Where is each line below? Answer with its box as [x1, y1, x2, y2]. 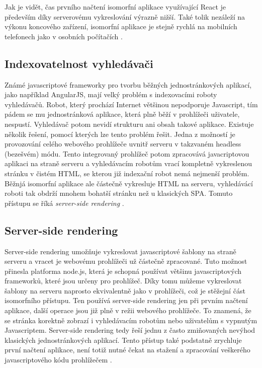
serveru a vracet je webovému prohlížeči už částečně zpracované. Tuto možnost [5, 256, 247, 266]
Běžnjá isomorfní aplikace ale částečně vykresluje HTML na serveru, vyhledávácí [5, 178, 253, 188]
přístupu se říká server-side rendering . [5, 197, 124, 208]
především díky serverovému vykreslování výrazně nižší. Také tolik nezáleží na [5, 11, 245, 22]
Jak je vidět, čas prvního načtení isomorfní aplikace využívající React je [5, 2, 226, 12]
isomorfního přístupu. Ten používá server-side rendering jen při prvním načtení [5, 295, 248, 306]
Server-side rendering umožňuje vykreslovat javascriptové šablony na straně [5, 246, 236, 256]
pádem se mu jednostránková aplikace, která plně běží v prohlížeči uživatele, [5, 109, 240, 119]
